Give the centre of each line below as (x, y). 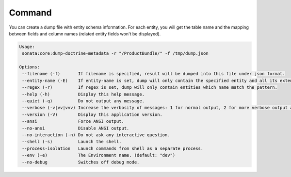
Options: (30, 67)
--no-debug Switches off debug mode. (81, 162)
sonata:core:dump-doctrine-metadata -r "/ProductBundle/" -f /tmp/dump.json (115, 54)
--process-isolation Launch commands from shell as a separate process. (113, 148)
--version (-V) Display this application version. (92, 114)
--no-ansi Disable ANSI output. (76, 128)
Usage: (27, 47)
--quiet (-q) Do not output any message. (83, 101)
